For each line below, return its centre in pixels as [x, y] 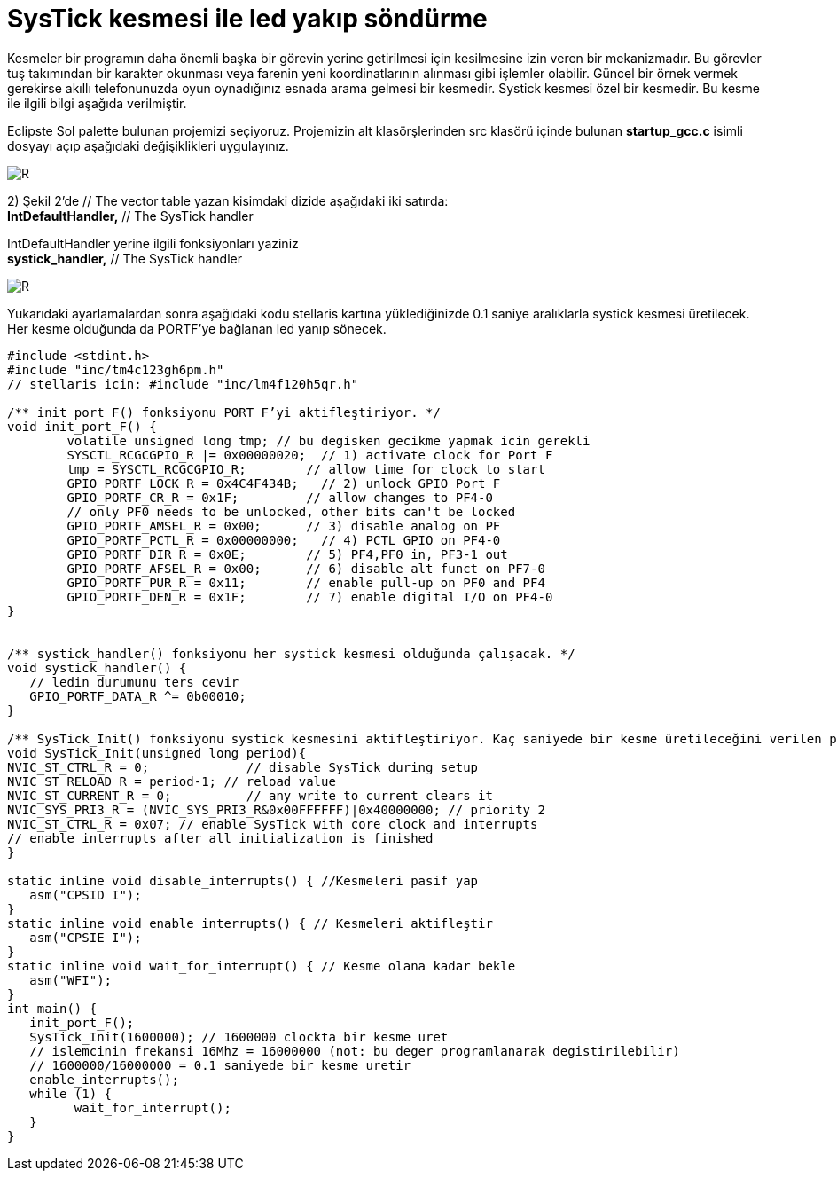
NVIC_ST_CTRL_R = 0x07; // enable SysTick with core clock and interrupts [273, 824]
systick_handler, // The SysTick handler [125, 258]
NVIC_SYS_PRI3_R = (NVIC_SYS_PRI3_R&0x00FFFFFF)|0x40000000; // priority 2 [276, 809]
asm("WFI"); [71, 980]
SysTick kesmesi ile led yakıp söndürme [247, 19]
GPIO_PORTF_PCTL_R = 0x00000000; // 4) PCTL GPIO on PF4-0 [284, 540]
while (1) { [71, 1093]
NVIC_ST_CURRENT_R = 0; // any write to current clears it [250, 795]
